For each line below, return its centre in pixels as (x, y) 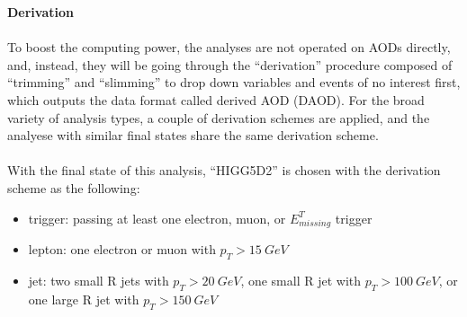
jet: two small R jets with (99, 281)
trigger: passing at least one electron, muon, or (157, 218)
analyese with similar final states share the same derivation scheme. (193, 135)
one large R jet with (84, 299)
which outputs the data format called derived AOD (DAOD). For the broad (216, 99)
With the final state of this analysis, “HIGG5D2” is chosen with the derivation (224, 170)
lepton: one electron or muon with (122, 249)
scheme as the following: (74, 187)
